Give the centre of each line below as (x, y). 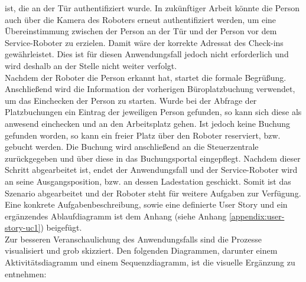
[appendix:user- (257, 216)
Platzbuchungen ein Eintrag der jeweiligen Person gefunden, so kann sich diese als (153, 112)
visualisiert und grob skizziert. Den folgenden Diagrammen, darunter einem (141, 250)
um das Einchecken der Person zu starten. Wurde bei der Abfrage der (131, 100)
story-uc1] (23, 227)
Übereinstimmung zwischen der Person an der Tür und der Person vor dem (141, 31)
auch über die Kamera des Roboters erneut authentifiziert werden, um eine (141, 19)
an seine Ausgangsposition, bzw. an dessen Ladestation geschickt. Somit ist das (148, 181)
